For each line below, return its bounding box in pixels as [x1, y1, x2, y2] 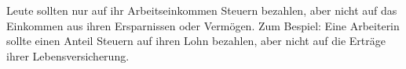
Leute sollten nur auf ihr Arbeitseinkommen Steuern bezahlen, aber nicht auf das [6, 2, 397, 18]
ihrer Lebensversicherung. [6, 47, 130, 64]
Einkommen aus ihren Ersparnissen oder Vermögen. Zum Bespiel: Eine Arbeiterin [6, 17, 400, 33]
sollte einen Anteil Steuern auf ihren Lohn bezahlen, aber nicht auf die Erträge [6, 33, 386, 49]
